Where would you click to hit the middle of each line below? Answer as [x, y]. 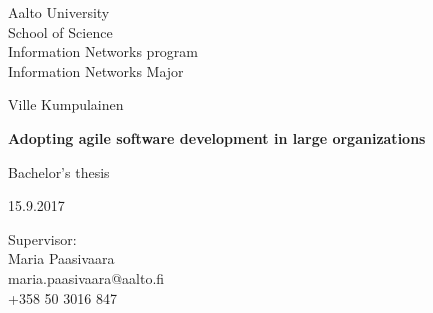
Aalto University [59, 12]
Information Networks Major [96, 70]
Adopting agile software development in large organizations [217, 137]
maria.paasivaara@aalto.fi [86, 277]
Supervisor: [42, 238]
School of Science [60, 31]
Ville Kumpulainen [66, 104]
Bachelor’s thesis [59, 171]
